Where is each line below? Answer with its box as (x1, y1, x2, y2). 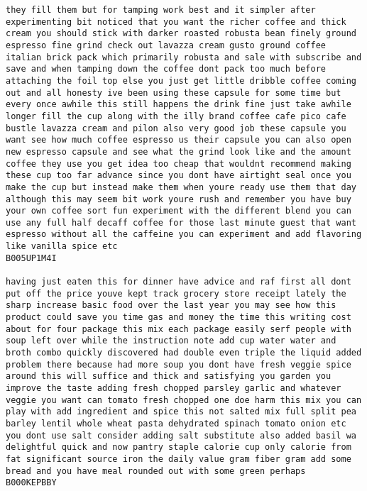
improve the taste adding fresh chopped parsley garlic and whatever (6, 383, 341, 393)
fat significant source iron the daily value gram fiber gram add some (6, 453, 351, 464)
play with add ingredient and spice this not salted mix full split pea (6, 407, 356, 417)
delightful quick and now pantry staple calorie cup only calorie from (6, 442, 351, 453)
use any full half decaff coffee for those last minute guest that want (6, 217, 356, 228)
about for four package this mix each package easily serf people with (6, 324, 351, 334)
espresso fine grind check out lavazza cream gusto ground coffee (6, 40, 327, 50)
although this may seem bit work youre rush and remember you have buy (6, 194, 351, 204)
